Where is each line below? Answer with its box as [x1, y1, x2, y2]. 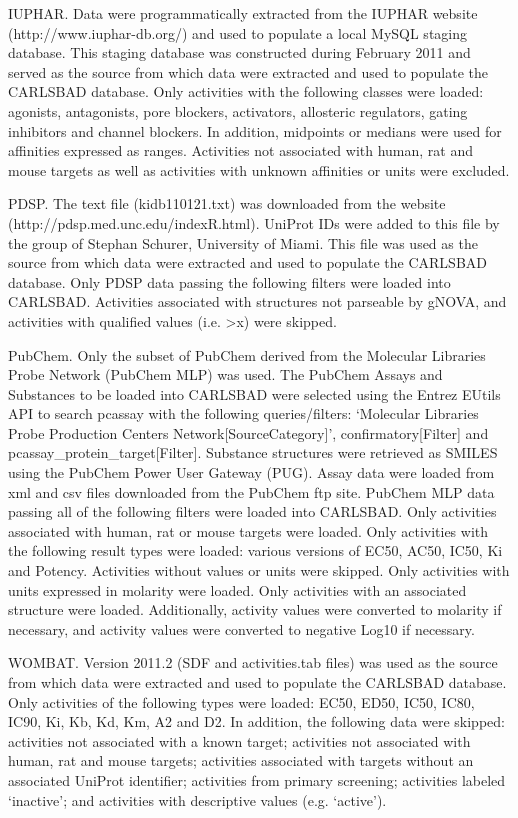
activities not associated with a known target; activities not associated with [8, 730, 471, 751]
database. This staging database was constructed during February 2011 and [8, 42, 471, 63]
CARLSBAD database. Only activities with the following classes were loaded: [8, 81, 484, 102]
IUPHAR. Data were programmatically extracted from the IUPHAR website [8, 3, 478, 23]
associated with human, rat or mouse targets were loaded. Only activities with [8, 520, 489, 541]
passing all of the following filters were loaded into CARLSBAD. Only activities [8, 501, 497, 522]
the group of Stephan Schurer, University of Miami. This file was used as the [8, 232, 478, 253]
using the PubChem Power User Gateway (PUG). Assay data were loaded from [8, 462, 495, 483]
